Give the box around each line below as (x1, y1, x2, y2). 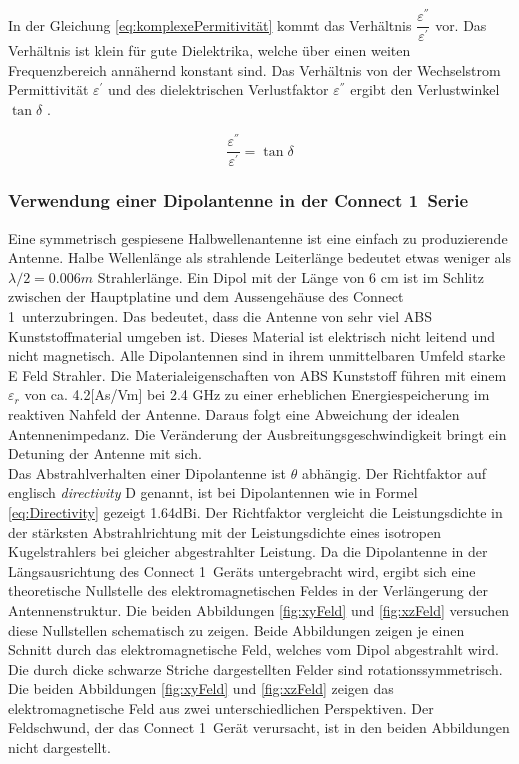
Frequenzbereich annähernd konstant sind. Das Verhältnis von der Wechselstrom (8, 59, 501, 80)
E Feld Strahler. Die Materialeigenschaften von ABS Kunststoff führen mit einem (8, 364, 507, 385)
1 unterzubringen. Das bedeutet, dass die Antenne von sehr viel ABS (8, 306, 432, 326)
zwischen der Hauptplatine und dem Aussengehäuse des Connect (8, 286, 404, 307)
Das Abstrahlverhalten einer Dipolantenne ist (8, 462, 287, 483)
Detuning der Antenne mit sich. (8, 443, 202, 464)
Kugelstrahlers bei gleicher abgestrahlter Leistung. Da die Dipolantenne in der (8, 541, 488, 562)
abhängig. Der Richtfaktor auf (301, 462, 487, 483)
